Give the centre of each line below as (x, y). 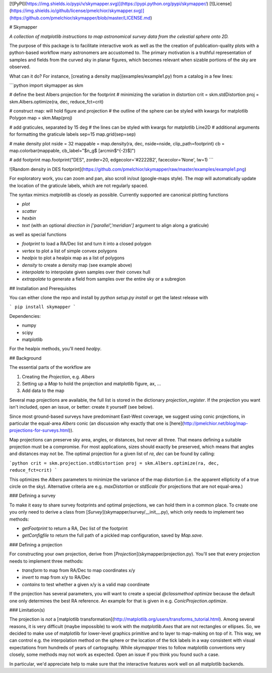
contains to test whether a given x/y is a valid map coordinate (86, 584)
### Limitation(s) (27, 610)
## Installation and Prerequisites (43, 288)
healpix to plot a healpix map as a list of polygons (73, 258)
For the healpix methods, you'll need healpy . (55, 349)
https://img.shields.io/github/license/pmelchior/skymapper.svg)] (78, 11)
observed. (20, 67)
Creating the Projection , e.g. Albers (58, 376)
